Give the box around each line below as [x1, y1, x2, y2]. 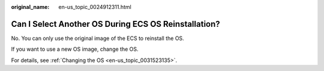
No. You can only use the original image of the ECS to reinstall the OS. [11, 35, 184, 42]
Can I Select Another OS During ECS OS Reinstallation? [11, 18, 220, 29]
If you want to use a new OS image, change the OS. [11, 45, 139, 53]
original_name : [11, 4, 50, 10]
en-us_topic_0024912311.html [58, 4, 131, 10]
